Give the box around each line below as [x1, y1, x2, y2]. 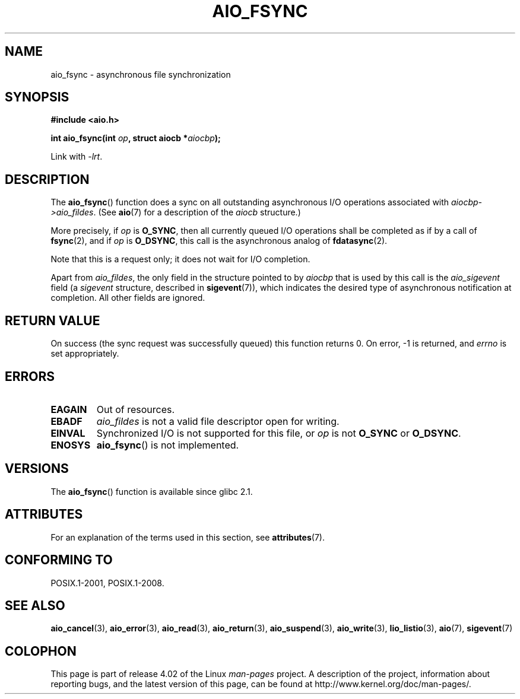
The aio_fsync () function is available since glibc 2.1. [50, 486, 253, 497]
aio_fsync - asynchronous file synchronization [50, 69, 231, 80]
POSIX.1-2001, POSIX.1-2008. [50, 577, 164, 588]
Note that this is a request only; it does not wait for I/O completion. [50, 254, 310, 265]
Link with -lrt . [50, 151, 103, 162]
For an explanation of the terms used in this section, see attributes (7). [50, 532, 325, 542]
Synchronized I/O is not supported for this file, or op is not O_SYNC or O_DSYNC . [96, 427, 461, 439]
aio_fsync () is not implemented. [96, 439, 239, 451]
